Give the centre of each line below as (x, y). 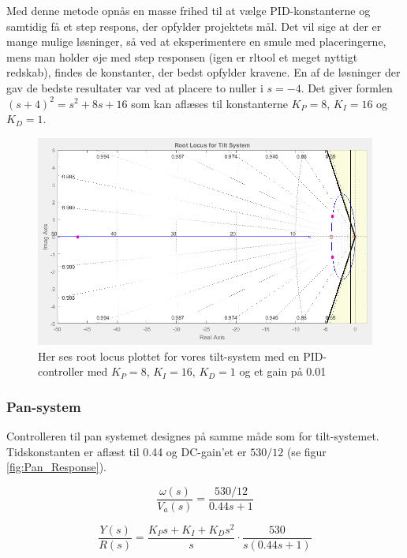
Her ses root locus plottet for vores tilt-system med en (169, 356)
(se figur (306, 451)
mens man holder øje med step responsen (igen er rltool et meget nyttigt (182, 56)
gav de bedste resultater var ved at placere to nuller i (135, 87)
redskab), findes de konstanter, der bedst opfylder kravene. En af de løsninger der (203, 72)
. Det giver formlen (347, 87)
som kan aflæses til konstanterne (209, 103)
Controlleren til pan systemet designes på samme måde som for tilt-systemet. (193, 435)
